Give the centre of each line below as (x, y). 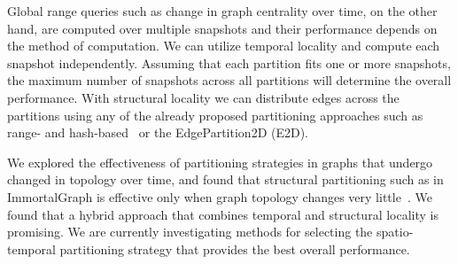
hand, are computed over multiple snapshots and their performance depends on (222, 28)
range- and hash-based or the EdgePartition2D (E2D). (158, 132)
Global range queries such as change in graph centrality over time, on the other (222, 11)
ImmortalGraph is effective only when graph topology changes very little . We (220, 196)
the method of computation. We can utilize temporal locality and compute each (224, 46)
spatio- (395, 232)
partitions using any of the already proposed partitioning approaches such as (215, 115)
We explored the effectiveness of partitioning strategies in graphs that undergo (220, 162)
